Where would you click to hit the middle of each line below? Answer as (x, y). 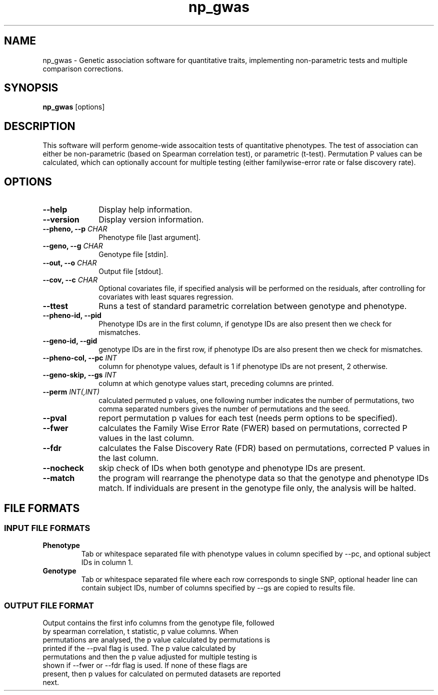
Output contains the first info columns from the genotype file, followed (158, 623)
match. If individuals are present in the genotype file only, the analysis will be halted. (257, 488)
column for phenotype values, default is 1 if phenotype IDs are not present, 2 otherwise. (243, 366)
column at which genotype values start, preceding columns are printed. (216, 383)
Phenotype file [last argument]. (150, 237)
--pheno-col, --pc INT (80, 358)
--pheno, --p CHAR (75, 229)
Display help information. (145, 210)
